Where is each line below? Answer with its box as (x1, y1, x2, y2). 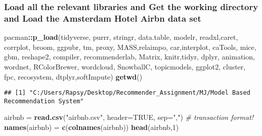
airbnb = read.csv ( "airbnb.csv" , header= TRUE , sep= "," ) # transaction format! (4, 112, 254, 122)
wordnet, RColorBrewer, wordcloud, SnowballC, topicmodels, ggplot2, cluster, (4, 61, 246, 72)
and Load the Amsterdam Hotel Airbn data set (4, 12, 201, 24)
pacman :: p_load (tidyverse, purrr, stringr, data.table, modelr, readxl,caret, (4, 32, 238, 42)
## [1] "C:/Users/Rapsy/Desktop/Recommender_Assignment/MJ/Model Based (4, 89, 250, 97)
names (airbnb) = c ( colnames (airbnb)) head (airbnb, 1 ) (4, 122, 179, 132)
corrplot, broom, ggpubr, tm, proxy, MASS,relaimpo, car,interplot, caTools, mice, (4, 41, 256, 52)
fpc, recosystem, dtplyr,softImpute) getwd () (4, 71, 143, 82)
